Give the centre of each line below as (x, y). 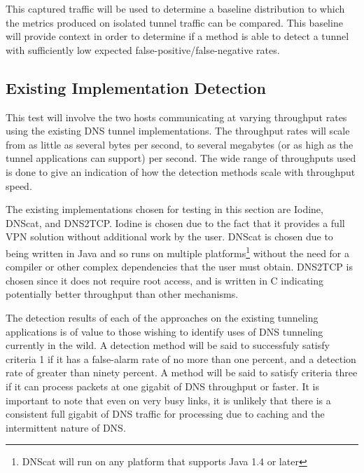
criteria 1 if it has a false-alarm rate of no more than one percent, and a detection (181, 358)
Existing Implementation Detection (136, 87)
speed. (19, 185)
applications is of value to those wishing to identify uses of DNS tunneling (164, 331)
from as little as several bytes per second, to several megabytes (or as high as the (180, 144)
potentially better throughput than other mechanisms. (122, 294)
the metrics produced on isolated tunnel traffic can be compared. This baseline (174, 22)
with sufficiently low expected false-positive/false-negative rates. (143, 49)
